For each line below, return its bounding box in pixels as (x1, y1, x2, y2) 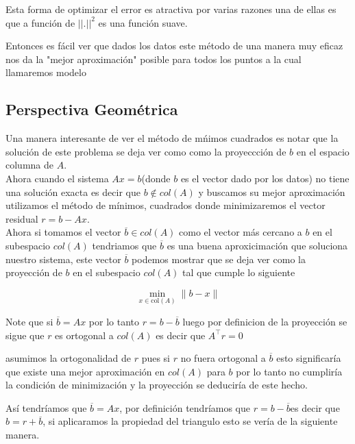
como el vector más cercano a (179, 225, 302, 239)
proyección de (5, 265, 62, 280)
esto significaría (276, 351, 341, 365)
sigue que (5, 328, 45, 342)
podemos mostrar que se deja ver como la (132, 251, 306, 266)
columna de (5, 158, 53, 172)
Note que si (5, 314, 53, 328)
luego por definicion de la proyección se (182, 314, 347, 328)
